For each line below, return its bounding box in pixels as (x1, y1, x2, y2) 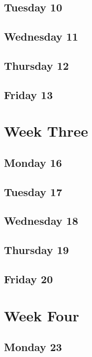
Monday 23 (4, 339, 62, 355)
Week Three (4, 121, 88, 141)
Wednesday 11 (4, 29, 78, 44)
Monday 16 (4, 154, 62, 170)
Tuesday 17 (4, 184, 62, 199)
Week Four (4, 305, 79, 325)
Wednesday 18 (4, 213, 78, 228)
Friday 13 (4, 87, 53, 102)
